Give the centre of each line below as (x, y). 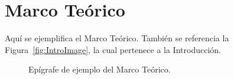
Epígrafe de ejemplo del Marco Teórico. (100, 69)
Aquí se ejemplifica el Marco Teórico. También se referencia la (117, 38)
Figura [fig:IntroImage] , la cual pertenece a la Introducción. (113, 49)
